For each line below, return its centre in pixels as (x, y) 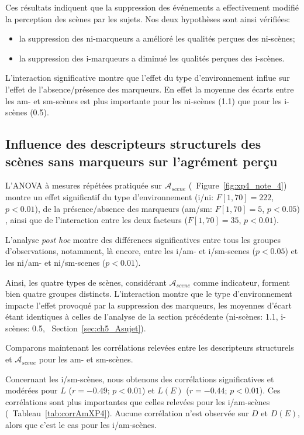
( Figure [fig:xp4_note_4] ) (238, 185)
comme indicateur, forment (241, 282)
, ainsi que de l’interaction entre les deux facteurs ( (96, 220)
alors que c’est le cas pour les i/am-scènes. (81, 425)
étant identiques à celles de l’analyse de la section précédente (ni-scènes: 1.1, (142, 316)
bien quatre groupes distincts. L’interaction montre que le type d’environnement (149, 294)
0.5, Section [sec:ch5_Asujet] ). (89, 328)
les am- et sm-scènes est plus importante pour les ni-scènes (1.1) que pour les (144, 100)
